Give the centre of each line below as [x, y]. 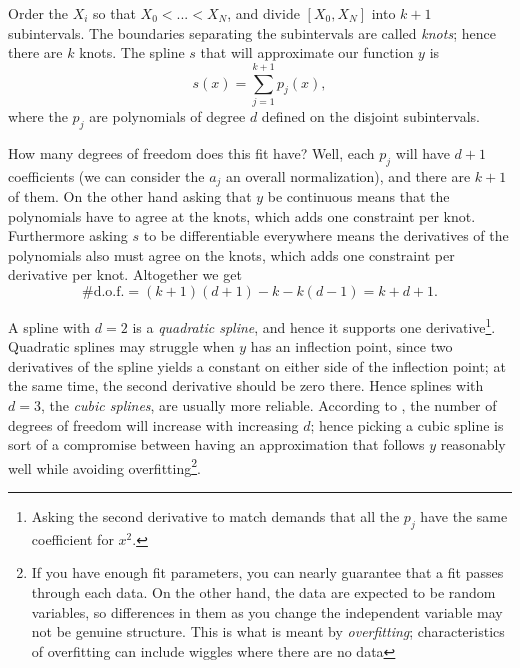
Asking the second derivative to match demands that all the [215, 515]
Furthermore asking [68, 235]
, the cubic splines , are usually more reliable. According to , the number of [268, 404]
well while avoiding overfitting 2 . [104, 466]
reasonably [473, 444]
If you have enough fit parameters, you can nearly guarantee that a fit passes [267, 572]
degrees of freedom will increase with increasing [153, 424]
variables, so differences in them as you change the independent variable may [267, 611]
